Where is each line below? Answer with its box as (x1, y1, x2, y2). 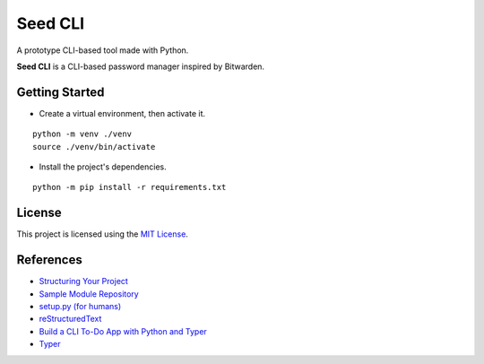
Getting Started (16, 84, 105, 100)
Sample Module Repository (39, 288, 139, 299)
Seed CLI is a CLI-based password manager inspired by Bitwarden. (16, 61, 264, 72)
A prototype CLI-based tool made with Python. (16, 45, 189, 56)
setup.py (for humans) (39, 301, 122, 311)
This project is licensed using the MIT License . (16, 229, 188, 239)
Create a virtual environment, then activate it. (39, 108, 206, 118)
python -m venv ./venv (32, 129, 133, 139)
